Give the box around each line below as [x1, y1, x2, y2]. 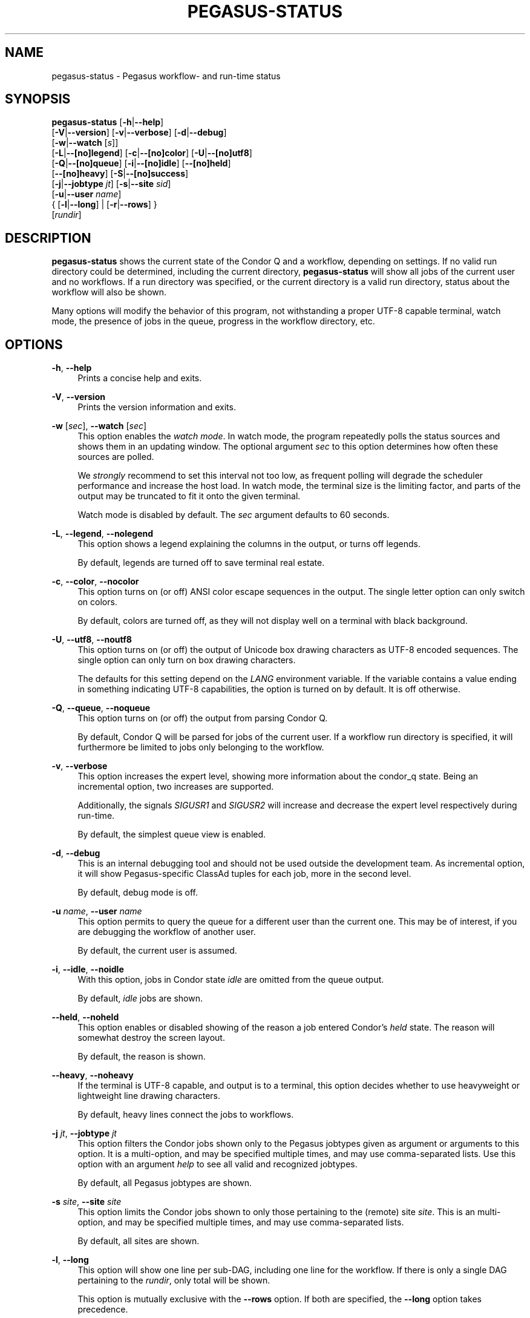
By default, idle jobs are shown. [77, 993, 203, 1004]
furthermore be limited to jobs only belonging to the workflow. [77, 742, 324, 753]
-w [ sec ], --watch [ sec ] [51, 421, 147, 431]
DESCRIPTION [5, 230, 91, 246]
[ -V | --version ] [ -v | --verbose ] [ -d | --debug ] [51, 127, 227, 138]
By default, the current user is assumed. [77, 945, 237, 956]
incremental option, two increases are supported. [77, 781, 274, 792]
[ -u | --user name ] [51, 189, 122, 200]
